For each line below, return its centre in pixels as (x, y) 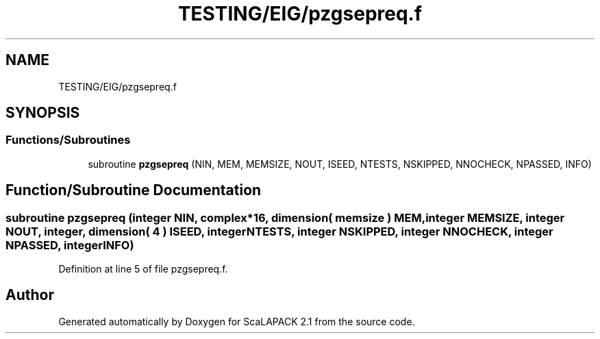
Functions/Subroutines (68, 140)
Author (30, 295)
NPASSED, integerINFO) (70, 245)
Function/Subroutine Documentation (134, 190)
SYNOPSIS (43, 113)
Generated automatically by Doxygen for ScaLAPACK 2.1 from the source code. (237, 321)
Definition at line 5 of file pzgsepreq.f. (143, 269)
